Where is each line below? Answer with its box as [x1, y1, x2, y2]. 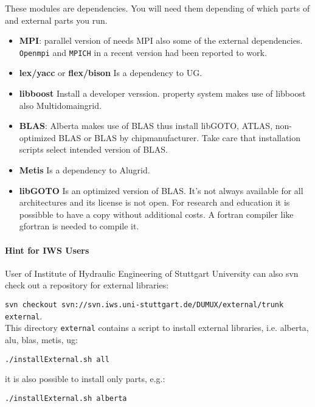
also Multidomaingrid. [19, 99, 102, 111]
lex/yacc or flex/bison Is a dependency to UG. [19, 66, 202, 79]
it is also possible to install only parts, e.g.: [5, 372, 165, 385]
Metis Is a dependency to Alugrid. [19, 164, 150, 176]
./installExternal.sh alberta [5, 394, 127, 403]
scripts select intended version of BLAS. [19, 143, 168, 156]
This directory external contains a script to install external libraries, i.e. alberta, [5, 321, 309, 334]
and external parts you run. [5, 13, 108, 26]
